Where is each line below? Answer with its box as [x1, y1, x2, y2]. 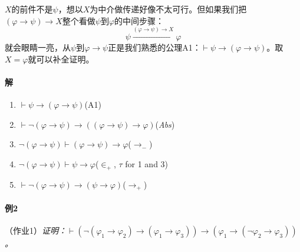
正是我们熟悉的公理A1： [108, 41, 201, 53]
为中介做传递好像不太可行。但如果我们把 [90, 3, 247, 15]
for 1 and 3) [125, 157, 169, 170]
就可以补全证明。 [28, 52, 94, 65]
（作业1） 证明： [5, 224, 67, 236]
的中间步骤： [114, 14, 164, 26]
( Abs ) [155, 118, 175, 130]
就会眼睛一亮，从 [5, 41, 71, 53]
